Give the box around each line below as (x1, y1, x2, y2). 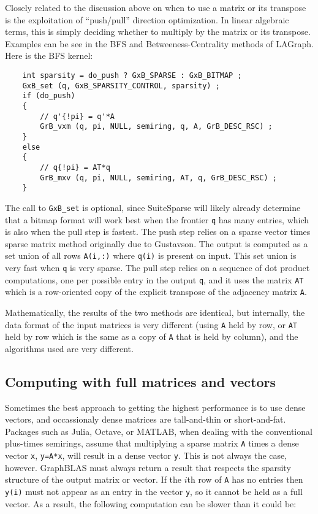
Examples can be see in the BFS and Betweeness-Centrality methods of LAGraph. (5, 37, 314, 50)
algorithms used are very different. (5, 342, 134, 355)
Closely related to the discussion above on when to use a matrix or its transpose (5, 1, 306, 13)
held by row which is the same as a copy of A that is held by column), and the (5, 330, 298, 343)
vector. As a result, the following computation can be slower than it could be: (5, 497, 297, 510)
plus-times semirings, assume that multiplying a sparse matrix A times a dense (5, 437, 299, 450)
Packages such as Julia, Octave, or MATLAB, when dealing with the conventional (5, 424, 312, 437)
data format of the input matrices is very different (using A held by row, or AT (5, 318, 297, 331)
